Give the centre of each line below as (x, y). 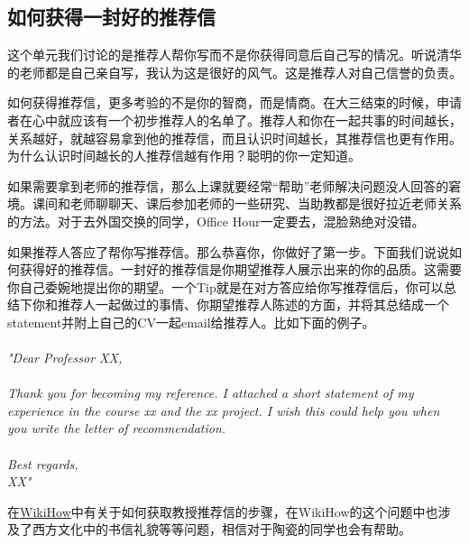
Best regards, (43, 463)
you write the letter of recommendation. (117, 428)
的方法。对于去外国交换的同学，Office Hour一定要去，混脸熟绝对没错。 (216, 221)
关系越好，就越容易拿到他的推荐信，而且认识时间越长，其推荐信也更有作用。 (234, 138)
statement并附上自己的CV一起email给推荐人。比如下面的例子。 (191, 322)
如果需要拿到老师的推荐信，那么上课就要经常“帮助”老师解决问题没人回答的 (228, 185)
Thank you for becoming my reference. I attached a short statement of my (211, 393)
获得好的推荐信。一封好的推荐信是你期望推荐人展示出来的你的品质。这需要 (240, 269)
